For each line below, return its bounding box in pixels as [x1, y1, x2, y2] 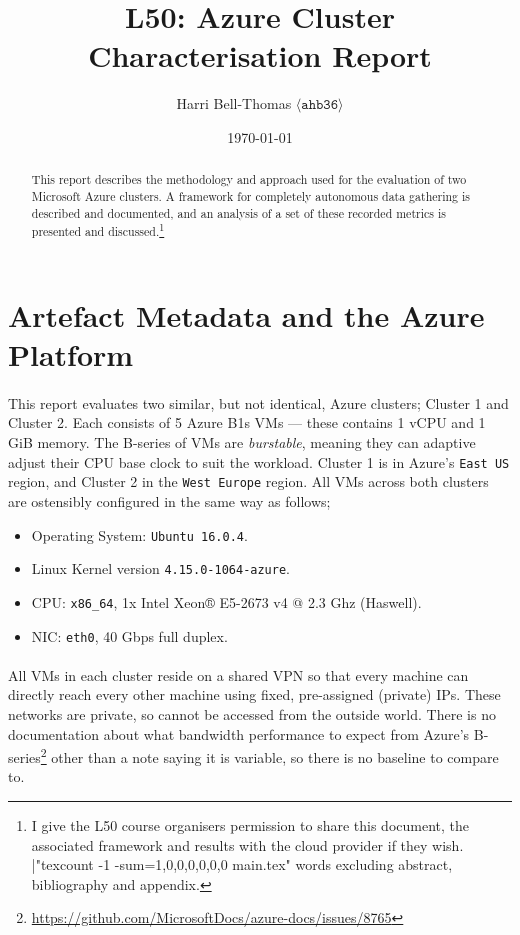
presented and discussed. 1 [31, 220, 165, 240]
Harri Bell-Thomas [176, 93, 292, 114]
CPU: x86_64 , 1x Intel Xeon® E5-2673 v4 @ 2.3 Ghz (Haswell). [31, 591, 422, 612]
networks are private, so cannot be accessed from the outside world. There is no [8, 703, 496, 724]
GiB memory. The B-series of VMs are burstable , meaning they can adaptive [8, 432, 476, 453]
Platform [8, 334, 134, 375]
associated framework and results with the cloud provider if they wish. [31, 834, 464, 855]
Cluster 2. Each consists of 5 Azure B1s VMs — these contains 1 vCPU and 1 [8, 412, 486, 433]
